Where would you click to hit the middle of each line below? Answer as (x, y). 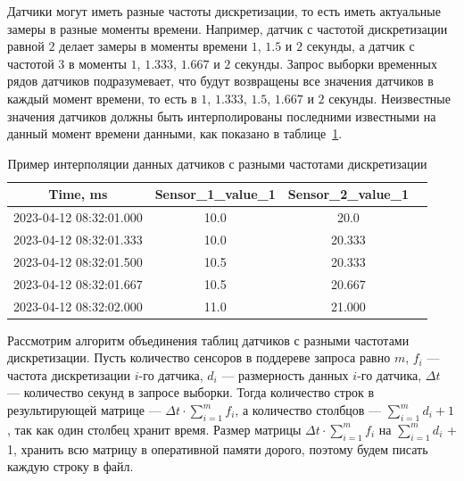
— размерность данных (285, 374)
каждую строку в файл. (70, 466)
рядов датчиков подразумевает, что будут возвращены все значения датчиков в (220, 81)
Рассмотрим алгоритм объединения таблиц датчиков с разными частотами (208, 340)
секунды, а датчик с (360, 46)
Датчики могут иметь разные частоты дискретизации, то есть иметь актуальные (224, 11)
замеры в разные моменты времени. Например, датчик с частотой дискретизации (228, 28)
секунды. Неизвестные (389, 98)
